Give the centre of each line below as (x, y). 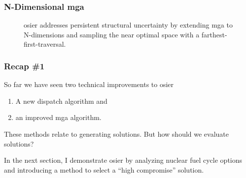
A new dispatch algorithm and (61, 101)
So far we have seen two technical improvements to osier (89, 84)
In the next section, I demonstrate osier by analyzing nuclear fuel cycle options (123, 160)
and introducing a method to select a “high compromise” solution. (104, 169)
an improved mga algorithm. (58, 117)
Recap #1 (24, 66)
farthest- (214, 34)
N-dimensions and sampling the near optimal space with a (112, 34)
